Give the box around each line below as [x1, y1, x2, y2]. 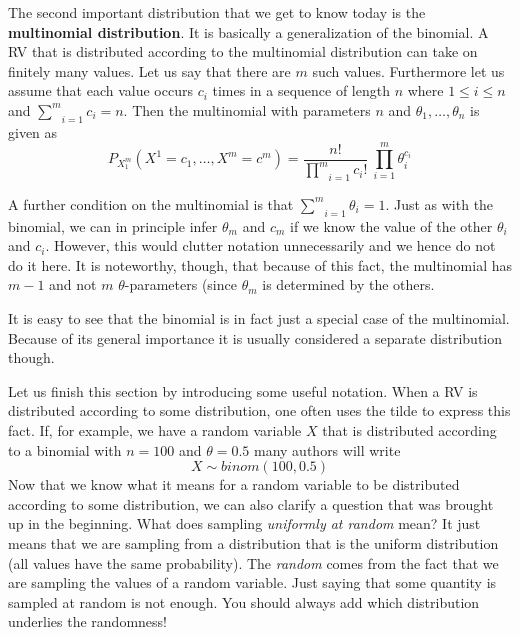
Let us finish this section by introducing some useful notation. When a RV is [8, 380, 478, 401]
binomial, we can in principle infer [8, 215, 218, 236]
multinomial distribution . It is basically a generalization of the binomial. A [8, 21, 489, 42]
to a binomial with [8, 439, 122, 460]
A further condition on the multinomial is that [8, 193, 294, 214]
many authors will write [254, 439, 401, 460]
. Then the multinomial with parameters [123, 99, 371, 120]
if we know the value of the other [289, 215, 493, 236]
